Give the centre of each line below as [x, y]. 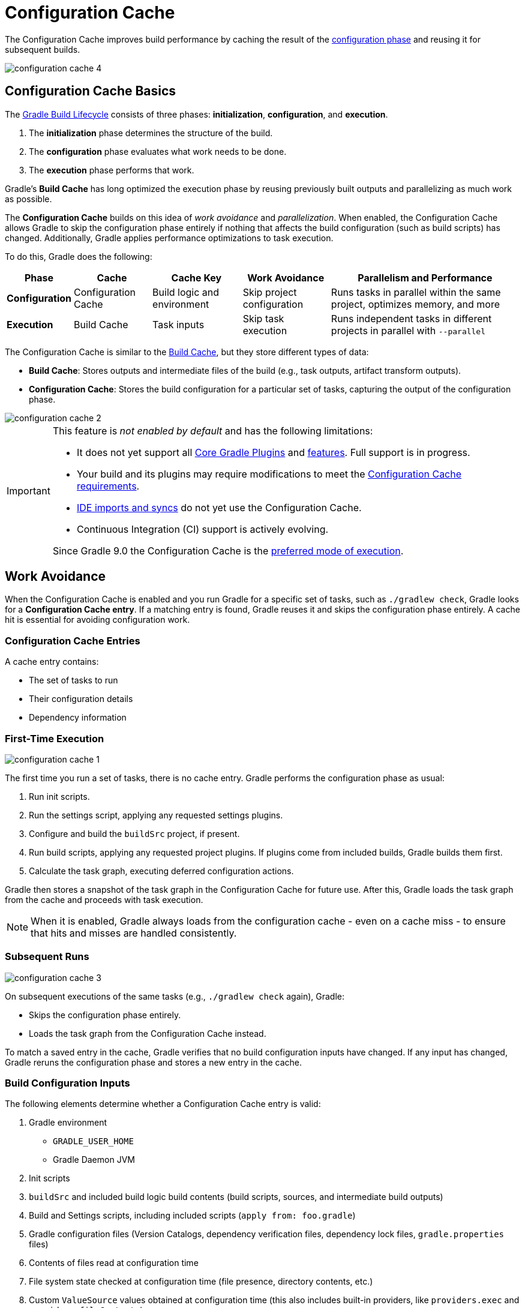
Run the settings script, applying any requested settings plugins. [156, 815]
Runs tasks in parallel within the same [416, 292]
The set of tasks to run [73, 680]
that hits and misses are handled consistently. [134, 933]
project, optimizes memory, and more [415, 304]
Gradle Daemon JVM [94, 1160]
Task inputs [178, 324]
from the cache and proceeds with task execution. [104, 899]
